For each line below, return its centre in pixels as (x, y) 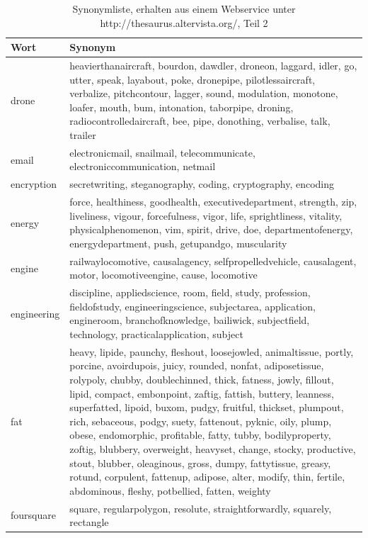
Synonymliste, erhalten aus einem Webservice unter (184, 9)
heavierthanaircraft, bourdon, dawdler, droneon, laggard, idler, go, (213, 66)
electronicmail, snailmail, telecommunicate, (162, 152)
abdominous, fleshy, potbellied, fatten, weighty (170, 490)
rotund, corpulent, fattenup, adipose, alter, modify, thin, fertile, (207, 477)
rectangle (89, 522)
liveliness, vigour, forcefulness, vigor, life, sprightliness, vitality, (206, 215)
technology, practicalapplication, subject (156, 334)
